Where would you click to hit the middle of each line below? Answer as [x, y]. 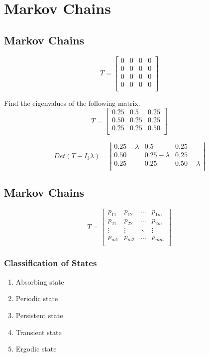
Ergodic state [36, 349]
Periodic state [37, 298]
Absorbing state [40, 281]
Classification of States [51, 263]
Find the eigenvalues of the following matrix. [72, 103]
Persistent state [39, 315]
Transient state [39, 332]
